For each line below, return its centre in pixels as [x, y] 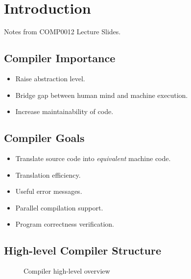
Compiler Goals [44, 138]
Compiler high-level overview [67, 271]
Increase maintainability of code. [64, 111]
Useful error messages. [49, 191]
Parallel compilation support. [59, 207]
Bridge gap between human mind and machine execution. [102, 95]
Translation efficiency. [48, 174]
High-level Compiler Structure [83, 250]
